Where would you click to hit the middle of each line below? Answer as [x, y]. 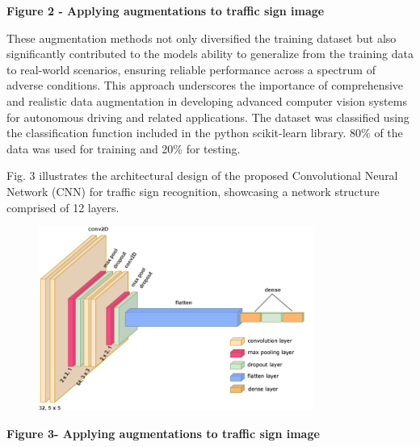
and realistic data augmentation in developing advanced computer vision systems [207, 100]
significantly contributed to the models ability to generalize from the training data [210, 54]
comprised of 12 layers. [63, 207]
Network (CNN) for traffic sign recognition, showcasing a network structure [193, 191]
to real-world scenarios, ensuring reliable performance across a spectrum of [191, 69]
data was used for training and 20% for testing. [124, 148]
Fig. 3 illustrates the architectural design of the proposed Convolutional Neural [202, 175]
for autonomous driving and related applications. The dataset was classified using [208, 117]
